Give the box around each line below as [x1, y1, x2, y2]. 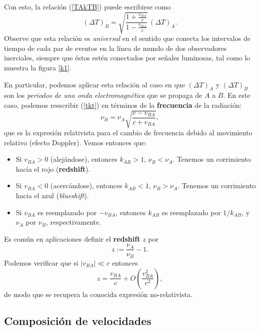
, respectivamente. [46, 217, 101, 227]
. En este [223, 90, 250, 100]
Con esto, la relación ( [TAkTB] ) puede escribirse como [4, 1, 171, 11]
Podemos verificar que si [4, 257, 78, 268]
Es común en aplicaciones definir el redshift [4, 233, 140, 244]
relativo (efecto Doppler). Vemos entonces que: [4, 137, 147, 147]
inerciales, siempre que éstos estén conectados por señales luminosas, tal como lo [4, 52, 250, 63]
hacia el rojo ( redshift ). [15, 163, 90, 174]
